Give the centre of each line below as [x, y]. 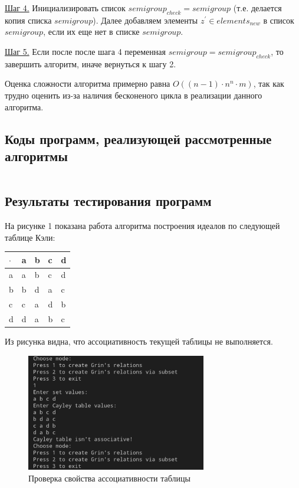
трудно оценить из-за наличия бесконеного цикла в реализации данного [134, 95]
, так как [269, 83]
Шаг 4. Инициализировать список [65, 8]
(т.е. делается [257, 8]
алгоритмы [36, 155]
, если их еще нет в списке [91, 32]
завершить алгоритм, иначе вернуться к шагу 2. [91, 63]
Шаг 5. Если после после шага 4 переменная [85, 51]
